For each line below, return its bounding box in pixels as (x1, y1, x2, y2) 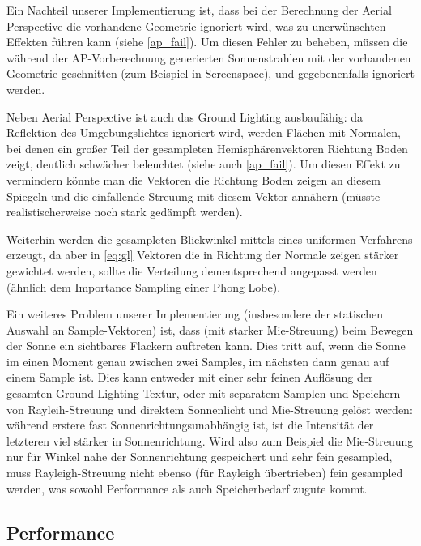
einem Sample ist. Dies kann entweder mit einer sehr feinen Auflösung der (6, 369, 373, 386)
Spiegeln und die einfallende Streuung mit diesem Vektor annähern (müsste (6, 187, 381, 204)
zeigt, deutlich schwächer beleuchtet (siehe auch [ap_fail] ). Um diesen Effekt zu (6, 156, 401, 173)
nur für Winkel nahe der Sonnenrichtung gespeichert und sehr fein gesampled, (6, 448, 393, 465)
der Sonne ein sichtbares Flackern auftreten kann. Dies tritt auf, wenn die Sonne (6, 337, 406, 354)
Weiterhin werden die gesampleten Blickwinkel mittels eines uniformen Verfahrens (6, 230, 413, 247)
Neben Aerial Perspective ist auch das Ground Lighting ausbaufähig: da (6, 108, 364, 125)
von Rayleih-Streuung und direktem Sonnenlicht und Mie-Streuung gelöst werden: (6, 400, 413, 417)
